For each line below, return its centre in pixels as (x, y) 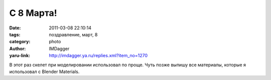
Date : (15, 28)
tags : (15, 34)
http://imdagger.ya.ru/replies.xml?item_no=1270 (98, 56)
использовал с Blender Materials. (44, 72)
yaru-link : (20, 56)
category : (20, 42)
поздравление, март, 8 (73, 34)
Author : (18, 48)
